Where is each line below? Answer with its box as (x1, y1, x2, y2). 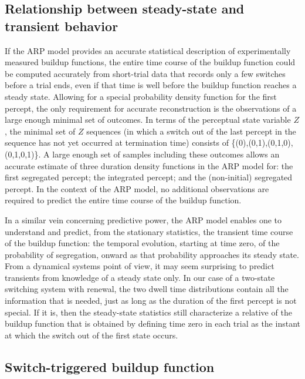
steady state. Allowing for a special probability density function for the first (5, 90, 277, 102)
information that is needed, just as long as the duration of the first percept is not (5, 294, 297, 307)
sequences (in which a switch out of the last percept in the (86, 125, 296, 137)
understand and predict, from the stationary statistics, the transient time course (5, 225, 293, 237)
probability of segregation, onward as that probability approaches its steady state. (5, 248, 299, 260)
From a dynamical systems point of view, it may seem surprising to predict (5, 260, 274, 272)
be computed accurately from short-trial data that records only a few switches (5, 67, 286, 79)
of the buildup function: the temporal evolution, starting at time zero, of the (5, 237, 280, 249)
